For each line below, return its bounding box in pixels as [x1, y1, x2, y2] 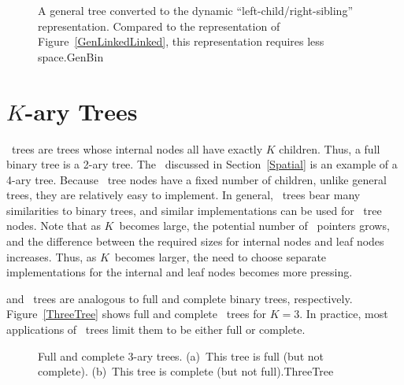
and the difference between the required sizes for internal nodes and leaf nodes [6, 233, 384, 250]
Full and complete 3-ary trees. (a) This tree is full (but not [38, 347, 324, 364]
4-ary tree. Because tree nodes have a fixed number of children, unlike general [6, 171, 387, 187]
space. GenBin [38, 48, 104, 65]
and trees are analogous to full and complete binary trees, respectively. [6, 290, 353, 306]
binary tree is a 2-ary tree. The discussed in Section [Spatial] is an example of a [6, 156, 398, 172]
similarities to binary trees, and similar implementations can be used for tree [6, 202, 382, 218]
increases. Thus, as [6, 248, 97, 265]
